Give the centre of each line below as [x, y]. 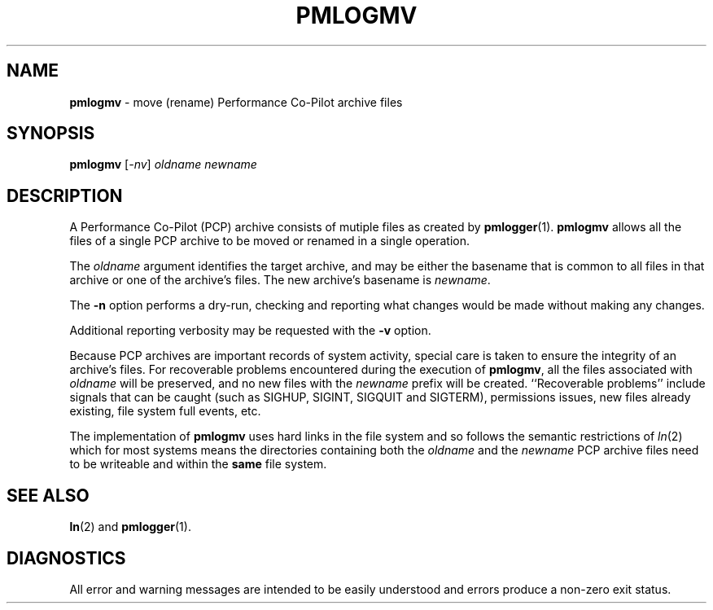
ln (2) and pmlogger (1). [130, 527]
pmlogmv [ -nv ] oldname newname [163, 165]
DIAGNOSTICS [66, 558]
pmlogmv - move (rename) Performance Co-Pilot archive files [236, 102]
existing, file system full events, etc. [165, 411]
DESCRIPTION [65, 195]
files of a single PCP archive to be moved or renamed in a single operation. [270, 241]
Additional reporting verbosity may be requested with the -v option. [250, 331]
